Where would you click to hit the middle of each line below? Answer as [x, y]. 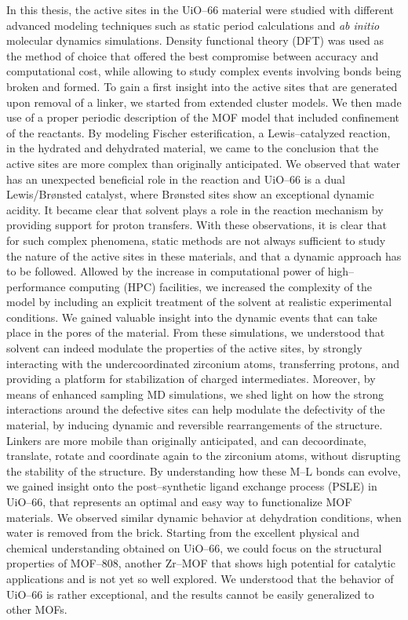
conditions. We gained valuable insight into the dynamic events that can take [192, 317]
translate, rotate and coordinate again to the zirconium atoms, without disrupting [204, 456]
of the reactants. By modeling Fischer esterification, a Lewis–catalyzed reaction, [199, 132]
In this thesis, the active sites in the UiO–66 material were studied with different [200, 9]
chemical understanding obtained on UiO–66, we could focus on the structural [194, 547]
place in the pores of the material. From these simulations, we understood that [196, 332]
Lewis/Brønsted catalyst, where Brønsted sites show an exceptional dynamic [190, 194]
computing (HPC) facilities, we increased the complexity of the [220, 286]
